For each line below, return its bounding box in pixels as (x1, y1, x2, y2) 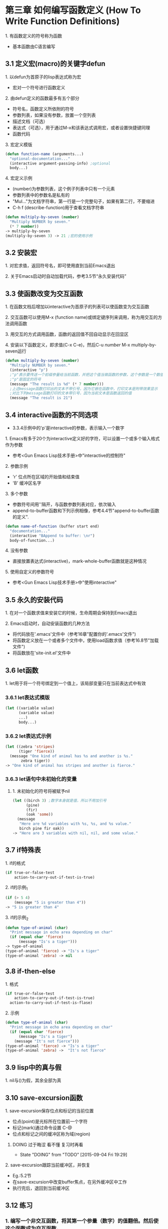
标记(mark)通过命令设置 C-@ (12, 1124, 72, 1131)
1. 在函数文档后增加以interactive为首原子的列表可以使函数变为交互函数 (5, 304, 149, 310)
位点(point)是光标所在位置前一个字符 (12, 1118, 88, 1124)
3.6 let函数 (5, 666, 39, 674)
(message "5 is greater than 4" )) (14, 900, 86, 905)
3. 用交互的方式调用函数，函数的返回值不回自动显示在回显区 (5, 331, 129, 337)
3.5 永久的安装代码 (5, 595, 63, 604)
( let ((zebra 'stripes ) (5, 744, 55, 750)
